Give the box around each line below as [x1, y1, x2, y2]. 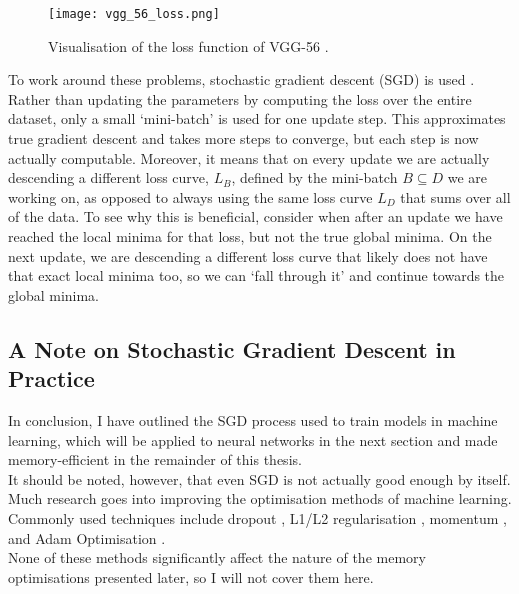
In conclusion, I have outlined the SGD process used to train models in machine [8, 409, 498, 430]
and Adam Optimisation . [8, 527, 166, 548]
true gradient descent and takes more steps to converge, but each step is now [8, 128, 479, 149]
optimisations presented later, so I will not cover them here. [8, 566, 374, 587]
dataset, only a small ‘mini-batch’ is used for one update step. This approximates [8, 108, 506, 129]
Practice [8, 363, 95, 394]
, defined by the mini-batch [231, 167, 398, 188]
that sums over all [400, 186, 511, 207]
